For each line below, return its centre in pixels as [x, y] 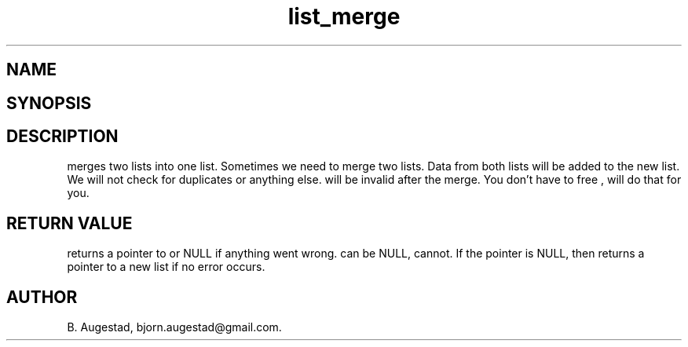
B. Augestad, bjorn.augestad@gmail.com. [174, 327]
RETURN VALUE [70, 223]
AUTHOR [42, 297]
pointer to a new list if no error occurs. [166, 267]
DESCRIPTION [62, 137]
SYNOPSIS [49, 103]
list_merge [344, 16]
